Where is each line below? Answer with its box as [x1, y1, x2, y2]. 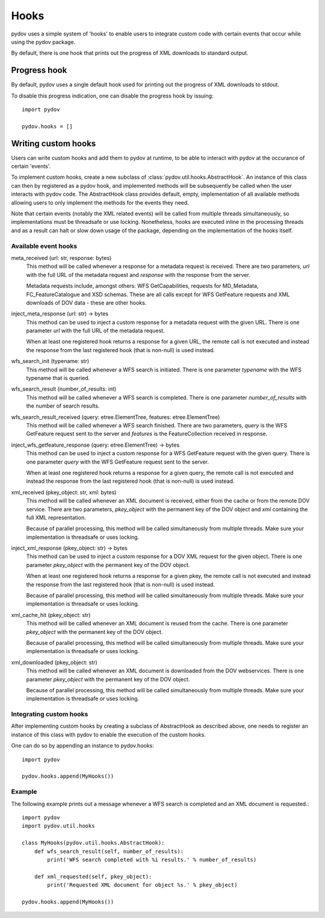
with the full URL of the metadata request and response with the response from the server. [26, 271, 251, 278]
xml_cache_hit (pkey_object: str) [11, 611, 91, 618]
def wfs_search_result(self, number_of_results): [34, 848, 184, 855]
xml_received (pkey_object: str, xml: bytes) [11, 488, 117, 496]
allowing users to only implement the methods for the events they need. [11, 199, 189, 206]
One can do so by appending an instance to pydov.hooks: [11, 742, 155, 749]
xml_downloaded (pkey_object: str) [11, 659, 97, 666]
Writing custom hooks [11, 138, 96, 149]
